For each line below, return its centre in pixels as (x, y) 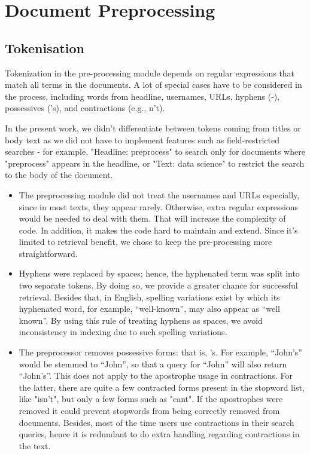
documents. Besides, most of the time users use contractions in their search (156, 422)
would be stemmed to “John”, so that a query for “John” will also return (153, 363)
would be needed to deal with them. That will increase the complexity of (152, 218)
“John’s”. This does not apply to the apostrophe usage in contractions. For (156, 375)
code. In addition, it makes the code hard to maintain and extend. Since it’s (158, 230)
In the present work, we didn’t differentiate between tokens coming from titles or (153, 128)
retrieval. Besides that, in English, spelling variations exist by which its (149, 297)
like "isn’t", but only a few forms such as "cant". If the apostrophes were (151, 399)
